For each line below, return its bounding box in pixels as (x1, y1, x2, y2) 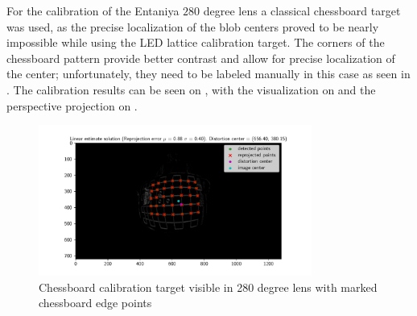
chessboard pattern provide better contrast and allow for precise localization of (6, 49, 395, 66)
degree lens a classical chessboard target (203, 2, 401, 19)
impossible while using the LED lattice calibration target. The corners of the (6, 34, 385, 51)
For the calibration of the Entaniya (6, 2, 180, 19)
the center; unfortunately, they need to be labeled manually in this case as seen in (6, 65, 411, 82)
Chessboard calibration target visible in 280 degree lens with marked (39, 278, 378, 295)
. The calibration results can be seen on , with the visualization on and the (6, 81, 376, 98)
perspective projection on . (6, 97, 138, 114)
